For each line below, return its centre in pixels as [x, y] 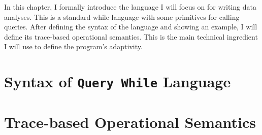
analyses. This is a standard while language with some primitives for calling [122, 16]
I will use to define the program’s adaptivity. [73, 46]
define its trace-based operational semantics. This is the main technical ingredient [131, 36]
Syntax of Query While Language [118, 81]
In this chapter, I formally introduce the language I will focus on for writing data [130, 7]
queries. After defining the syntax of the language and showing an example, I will [131, 27]
